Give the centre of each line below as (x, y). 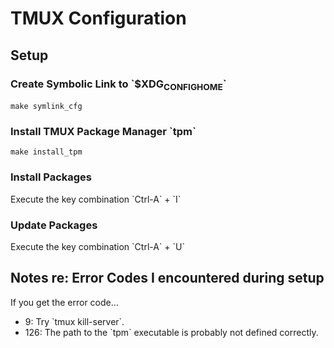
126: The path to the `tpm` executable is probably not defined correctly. (171, 332)
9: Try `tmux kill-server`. (74, 321)
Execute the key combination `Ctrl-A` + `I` (96, 199)
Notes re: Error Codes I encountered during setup (167, 278)
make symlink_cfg (46, 107)
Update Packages (54, 225)
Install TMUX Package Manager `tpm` (103, 132)
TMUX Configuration (98, 18)
